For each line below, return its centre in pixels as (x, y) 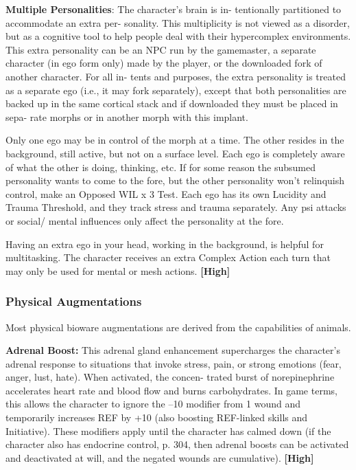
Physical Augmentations (74, 301)
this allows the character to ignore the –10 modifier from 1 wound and (153, 404)
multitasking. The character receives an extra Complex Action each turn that (168, 257)
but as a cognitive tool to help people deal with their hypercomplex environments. (178, 36)
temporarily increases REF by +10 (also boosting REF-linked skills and (157, 417)
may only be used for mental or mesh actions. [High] (118, 270)
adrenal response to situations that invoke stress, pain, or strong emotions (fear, (174, 363)
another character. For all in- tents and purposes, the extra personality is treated (176, 76)
